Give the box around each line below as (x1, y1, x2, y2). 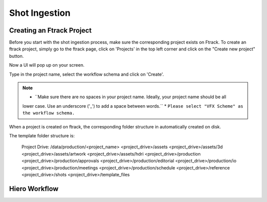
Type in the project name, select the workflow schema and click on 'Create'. (9, 71, 164, 77)
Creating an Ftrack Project (9, 26, 92, 35)
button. (9, 53, 24, 59)
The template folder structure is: (9, 132, 75, 138)
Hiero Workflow (9, 184, 59, 193)
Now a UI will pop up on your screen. (9, 62, 85, 68)
